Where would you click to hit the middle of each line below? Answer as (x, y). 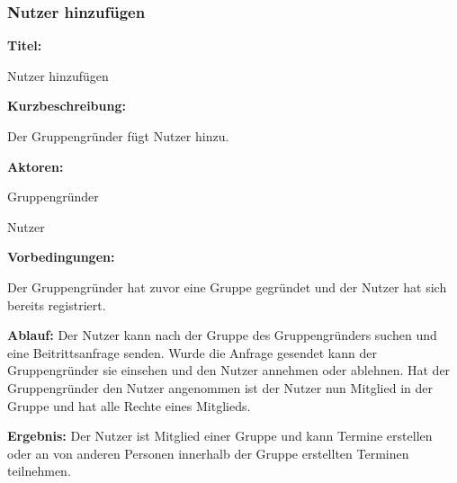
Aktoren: (36, 166)
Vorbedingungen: (61, 257)
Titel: (25, 45)
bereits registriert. (57, 304)
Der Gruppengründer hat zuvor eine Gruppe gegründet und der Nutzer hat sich (227, 286)
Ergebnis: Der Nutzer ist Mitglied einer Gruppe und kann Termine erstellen (220, 436)
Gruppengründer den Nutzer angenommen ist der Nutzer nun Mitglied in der (220, 387)
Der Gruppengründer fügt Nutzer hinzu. (118, 136)
